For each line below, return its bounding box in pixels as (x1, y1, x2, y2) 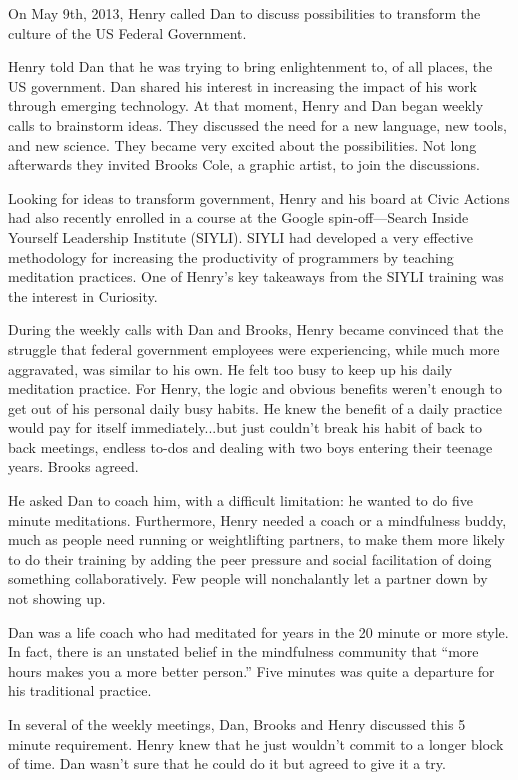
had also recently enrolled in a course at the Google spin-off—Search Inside (8, 207, 469, 228)
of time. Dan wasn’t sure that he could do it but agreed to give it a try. (8, 753, 446, 774)
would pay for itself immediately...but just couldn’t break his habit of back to (8, 417, 483, 438)
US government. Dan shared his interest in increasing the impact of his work (8, 75, 477, 96)
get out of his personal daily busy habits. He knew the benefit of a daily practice (8, 397, 502, 418)
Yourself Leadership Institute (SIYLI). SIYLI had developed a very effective (8, 226, 473, 247)
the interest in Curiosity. (8, 285, 158, 306)
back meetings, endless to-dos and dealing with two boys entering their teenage (8, 436, 493, 457)
